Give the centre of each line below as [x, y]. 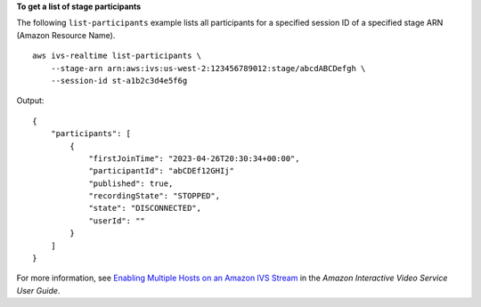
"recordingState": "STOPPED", [155, 196]
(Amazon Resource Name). [66, 35]
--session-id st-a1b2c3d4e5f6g [119, 81]
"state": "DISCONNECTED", [145, 208]
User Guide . [38, 290]
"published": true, [131, 183]
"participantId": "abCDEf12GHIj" [162, 171]
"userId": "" [117, 221]
